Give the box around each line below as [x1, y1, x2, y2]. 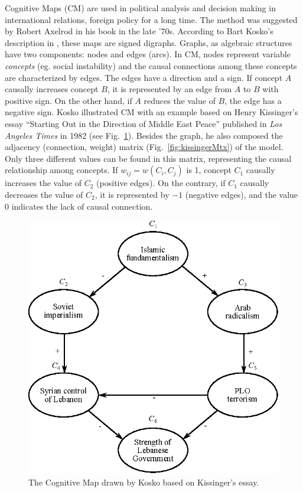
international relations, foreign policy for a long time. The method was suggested [5, 13, 298, 25]
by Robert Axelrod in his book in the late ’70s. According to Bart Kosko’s [5, 25, 273, 37]
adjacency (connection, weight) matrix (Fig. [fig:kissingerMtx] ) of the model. [5, 141, 284, 153]
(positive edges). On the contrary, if [96, 177, 226, 189]
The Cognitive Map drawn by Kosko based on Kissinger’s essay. [28, 475, 259, 488]
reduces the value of [144, 94, 216, 106]
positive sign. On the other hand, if [5, 94, 132, 106]
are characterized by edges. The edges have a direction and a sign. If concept [5, 71, 283, 83]
